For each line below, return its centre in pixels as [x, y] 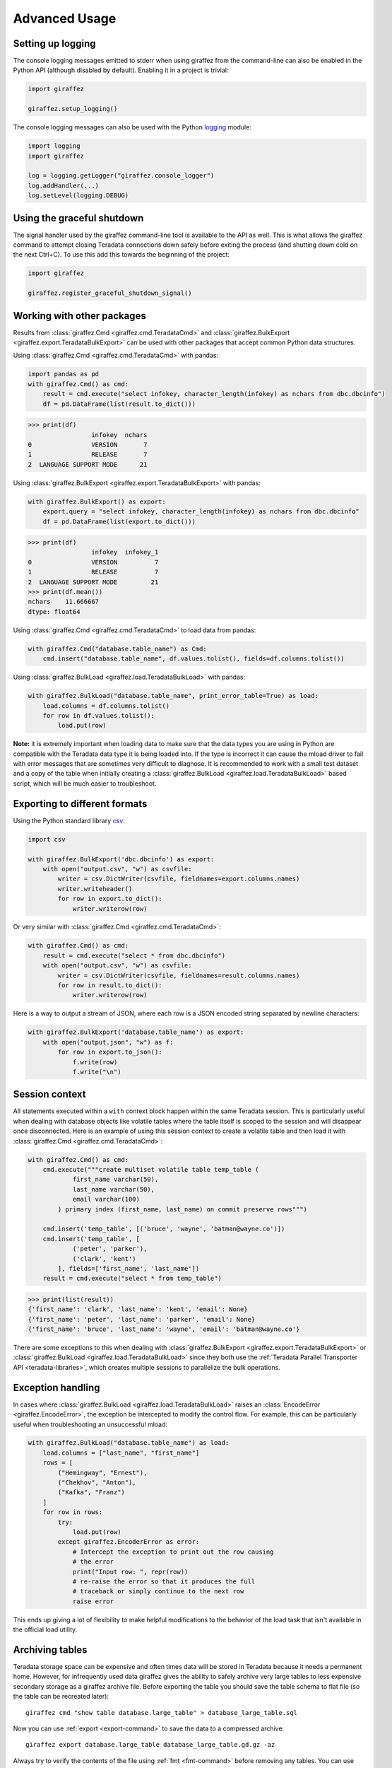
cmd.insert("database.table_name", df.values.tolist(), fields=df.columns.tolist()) [194, 659]
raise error [93, 1601]
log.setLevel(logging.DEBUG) [78, 196]
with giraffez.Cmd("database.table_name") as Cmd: [118, 649]
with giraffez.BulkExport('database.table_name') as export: [136, 1032]
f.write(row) [95, 1062]
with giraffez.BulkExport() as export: [97, 501]
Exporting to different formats [80, 804]
